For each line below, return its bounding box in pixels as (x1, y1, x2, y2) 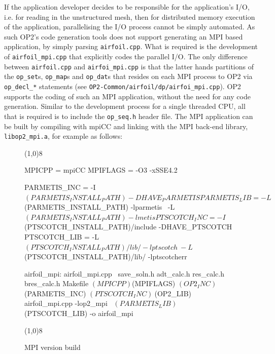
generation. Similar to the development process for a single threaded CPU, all (4, 101, 246, 111)
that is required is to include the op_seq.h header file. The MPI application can (4, 110, 253, 121)
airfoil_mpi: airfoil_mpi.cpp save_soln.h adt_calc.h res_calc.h (24, 268, 224, 279)
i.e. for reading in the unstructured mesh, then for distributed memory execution (4, 11, 255, 22)
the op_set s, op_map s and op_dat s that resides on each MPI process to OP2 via (4, 71, 253, 82)
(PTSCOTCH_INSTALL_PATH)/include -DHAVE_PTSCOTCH (24, 221, 232, 232)
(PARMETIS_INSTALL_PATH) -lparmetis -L (24, 202, 175, 212)
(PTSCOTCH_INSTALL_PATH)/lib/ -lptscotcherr (24, 251, 187, 262)
